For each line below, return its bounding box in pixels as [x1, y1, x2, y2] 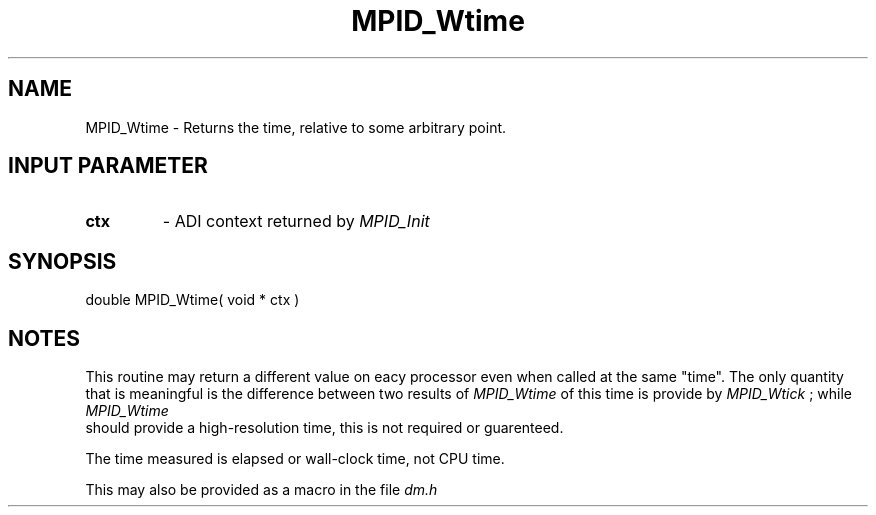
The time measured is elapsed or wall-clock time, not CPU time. [85, 450, 505, 468]
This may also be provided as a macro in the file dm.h [85, 481, 438, 499]
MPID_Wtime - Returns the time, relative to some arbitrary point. [85, 118, 507, 136]
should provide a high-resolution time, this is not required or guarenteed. [85, 419, 564, 437]
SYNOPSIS [8, 248, 117, 274]
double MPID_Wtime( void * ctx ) [85, 291, 300, 309]
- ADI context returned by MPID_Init [162, 211, 430, 232]
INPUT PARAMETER [8, 153, 208, 179]
